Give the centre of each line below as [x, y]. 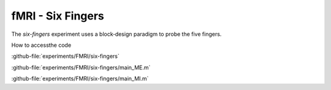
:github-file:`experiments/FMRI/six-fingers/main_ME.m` [81, 67]
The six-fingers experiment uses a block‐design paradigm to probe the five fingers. [116, 34]
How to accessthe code [41, 45]
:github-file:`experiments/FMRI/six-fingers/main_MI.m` [80, 78]
